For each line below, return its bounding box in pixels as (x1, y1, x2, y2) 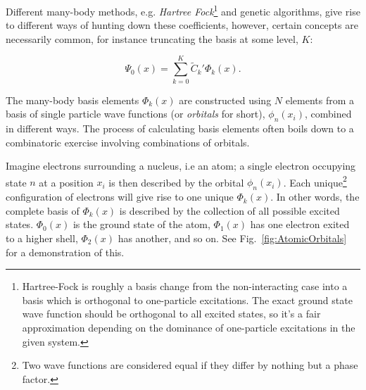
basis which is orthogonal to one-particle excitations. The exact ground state (22, 292, 353, 307)
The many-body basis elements (6, 92, 139, 107)
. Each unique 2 (283, 172, 347, 189)
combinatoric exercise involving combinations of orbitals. (6, 134, 250, 149)
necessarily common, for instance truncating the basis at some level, (6, 31, 298, 46)
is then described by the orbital (108, 175, 244, 189)
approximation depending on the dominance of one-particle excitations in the (22, 320, 355, 334)
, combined (305, 106, 352, 121)
